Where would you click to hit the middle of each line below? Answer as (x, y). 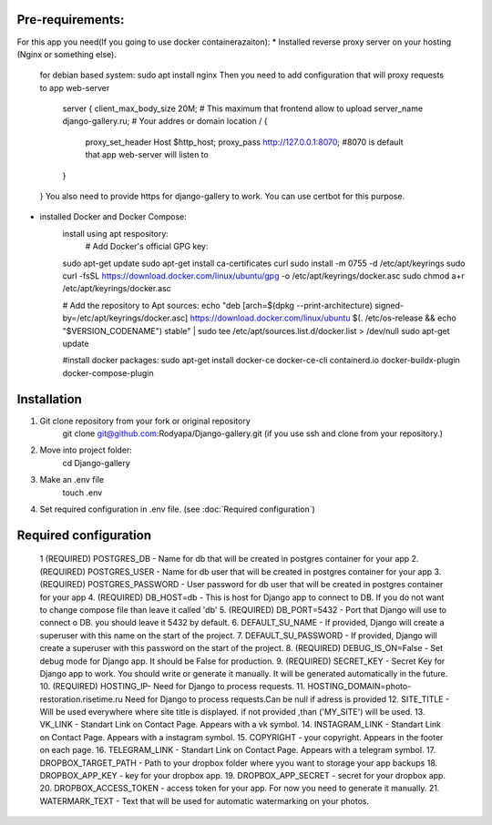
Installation (49, 399)
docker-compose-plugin (108, 372)
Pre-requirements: (71, 20)
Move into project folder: (86, 450)
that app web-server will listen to (147, 155)
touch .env (82, 493)
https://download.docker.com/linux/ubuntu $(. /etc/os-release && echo (323, 318)
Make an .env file (72, 480)
